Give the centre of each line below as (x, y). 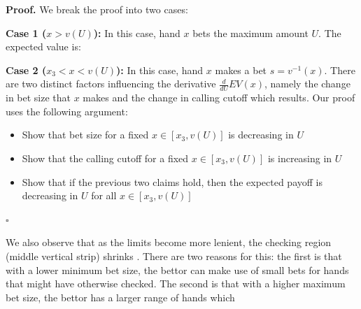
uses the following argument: (67, 111)
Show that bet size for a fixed (85, 135)
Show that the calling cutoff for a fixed (105, 158)
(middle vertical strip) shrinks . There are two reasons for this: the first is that (174, 256)
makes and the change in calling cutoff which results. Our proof (219, 98)
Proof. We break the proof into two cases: (97, 9)
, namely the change (307, 84)
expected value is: (43, 46)
